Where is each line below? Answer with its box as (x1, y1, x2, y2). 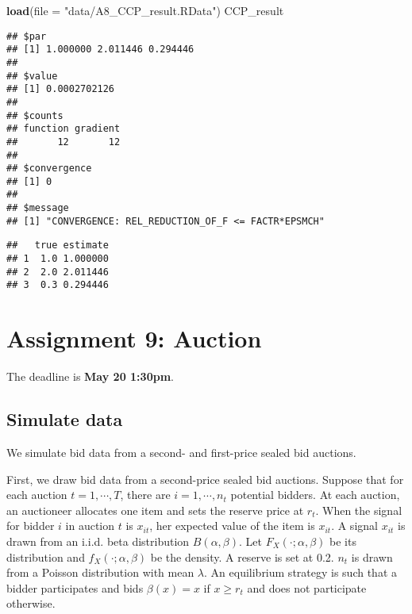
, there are (120, 486, 171, 503)
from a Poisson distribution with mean (6, 564, 194, 581)
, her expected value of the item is (149, 517, 315, 534)
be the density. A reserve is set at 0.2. (150, 548, 334, 565)
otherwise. (6, 595, 56, 612)
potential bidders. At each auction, (230, 486, 400, 503)
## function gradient (6, 123, 121, 135)
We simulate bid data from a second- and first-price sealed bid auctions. (6, 443, 356, 460)
